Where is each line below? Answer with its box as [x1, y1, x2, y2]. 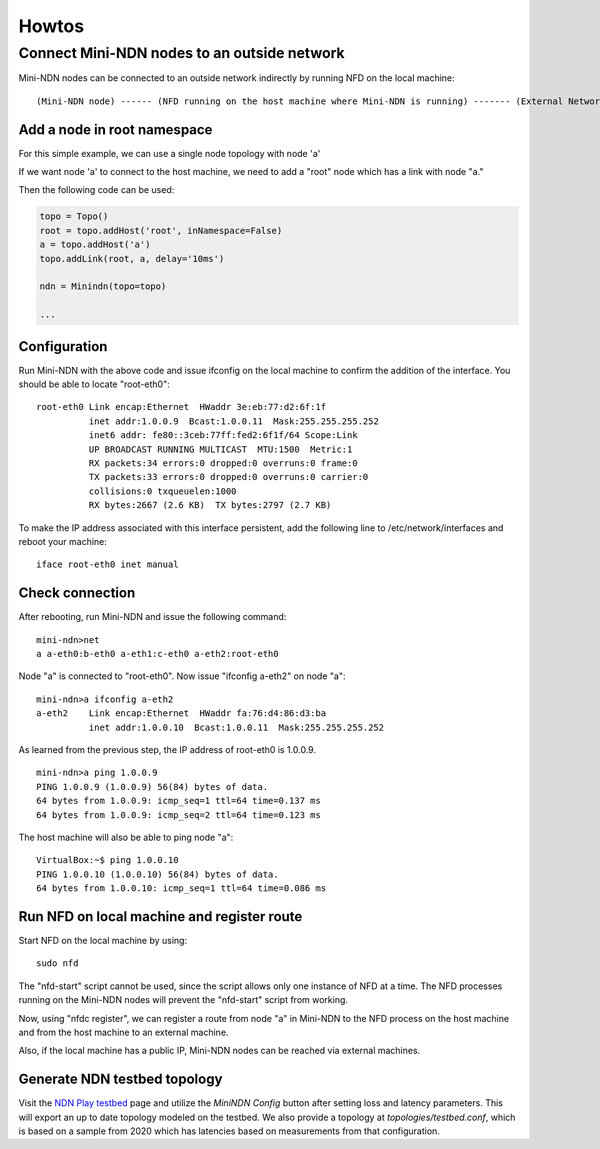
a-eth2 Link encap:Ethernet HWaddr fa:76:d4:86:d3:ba [36, 708, 327, 719]
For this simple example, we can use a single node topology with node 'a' [18, 147, 321, 159]
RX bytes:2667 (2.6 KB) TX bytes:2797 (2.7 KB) [88, 500, 332, 511]
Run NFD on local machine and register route [18, 908, 303, 925]
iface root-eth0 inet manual [36, 559, 179, 570]
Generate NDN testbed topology [18, 1071, 223, 1088]
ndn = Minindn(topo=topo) [39, 281, 167, 292]
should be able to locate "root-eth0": [18, 378, 170, 390]
